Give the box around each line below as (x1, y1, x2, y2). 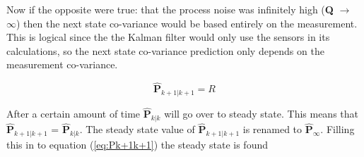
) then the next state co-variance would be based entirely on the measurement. (16, 15, 358, 30)
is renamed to (242, 122, 303, 137)
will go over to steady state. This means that (164, 106, 359, 121)
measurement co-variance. (6, 57, 118, 72)
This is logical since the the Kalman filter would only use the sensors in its (6, 30, 330, 44)
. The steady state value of (79, 122, 195, 137)
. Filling (320, 122, 355, 137)
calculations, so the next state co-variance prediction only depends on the (6, 43, 324, 58)
